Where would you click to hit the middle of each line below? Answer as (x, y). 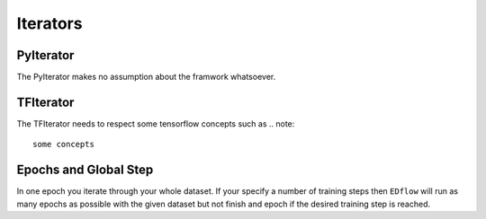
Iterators (49, 23)
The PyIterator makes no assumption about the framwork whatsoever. (146, 77)
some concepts (63, 145)
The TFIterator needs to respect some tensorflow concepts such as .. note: (156, 123)
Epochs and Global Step (85, 170)
